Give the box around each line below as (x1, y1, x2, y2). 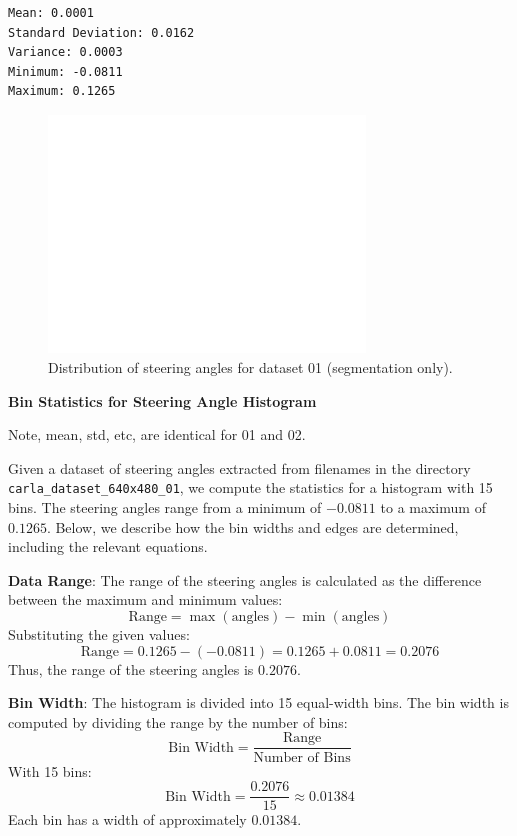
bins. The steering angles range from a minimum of (8, 497, 322, 518)
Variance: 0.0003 (8, 45, 123, 60)
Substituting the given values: (8, 624, 190, 645)
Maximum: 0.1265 (8, 84, 116, 99)
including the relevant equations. (8, 536, 208, 557)
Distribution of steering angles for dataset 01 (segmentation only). (48, 357, 453, 378)
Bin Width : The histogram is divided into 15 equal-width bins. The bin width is (8, 692, 509, 713)
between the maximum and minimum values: (8, 589, 283, 610)
